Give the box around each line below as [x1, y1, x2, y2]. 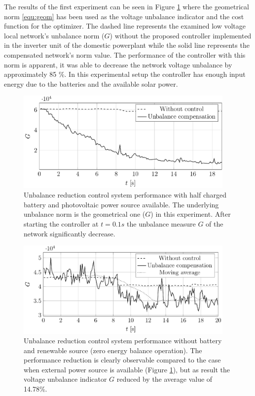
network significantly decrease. [24, 228, 115, 238]
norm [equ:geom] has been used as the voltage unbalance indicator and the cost [4, 11, 244, 21]
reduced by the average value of [116, 374, 213, 384]
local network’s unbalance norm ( [4, 30, 105, 40]
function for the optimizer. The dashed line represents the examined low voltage [4, 21, 246, 31]
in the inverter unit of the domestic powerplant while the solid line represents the [4, 40, 250, 50]
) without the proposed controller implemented [109, 30, 252, 40]
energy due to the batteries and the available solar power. [4, 78, 178, 89]
